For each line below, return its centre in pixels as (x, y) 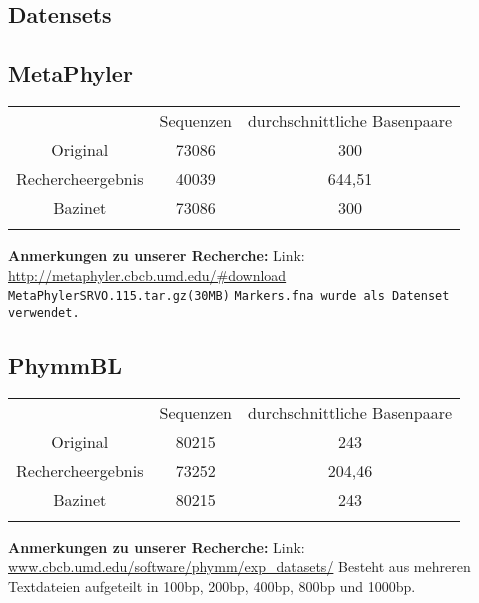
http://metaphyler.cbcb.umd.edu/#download (147, 274)
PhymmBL (65, 364)
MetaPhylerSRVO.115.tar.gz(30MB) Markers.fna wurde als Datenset (229, 296)
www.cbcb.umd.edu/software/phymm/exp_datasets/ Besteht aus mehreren (239, 566)
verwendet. (44, 312)
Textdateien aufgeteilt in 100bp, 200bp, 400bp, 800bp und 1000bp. (212, 585)
